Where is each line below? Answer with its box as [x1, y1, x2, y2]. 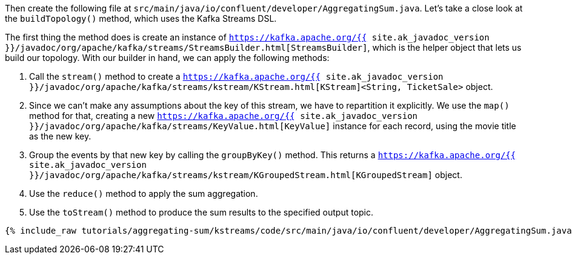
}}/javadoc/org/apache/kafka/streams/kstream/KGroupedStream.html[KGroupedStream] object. [29, 170, 462, 180]
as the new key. [29, 131, 91, 141]
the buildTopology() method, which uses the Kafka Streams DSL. [5, 13, 277, 24]
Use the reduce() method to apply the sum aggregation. [29, 188, 258, 199]
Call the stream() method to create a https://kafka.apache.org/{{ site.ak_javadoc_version [29, 71, 444, 82]
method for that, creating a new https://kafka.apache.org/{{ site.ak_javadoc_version [29, 110, 418, 121]
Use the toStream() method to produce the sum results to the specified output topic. [29, 207, 374, 217]
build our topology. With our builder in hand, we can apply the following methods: [5, 53, 330, 63]
